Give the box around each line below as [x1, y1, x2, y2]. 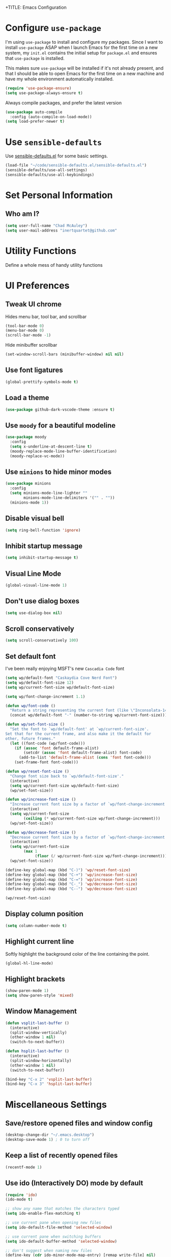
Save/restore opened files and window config [5, 1119, 153, 1127]
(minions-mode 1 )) [10, 500, 49, 505]
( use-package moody [5, 435, 47, 440]
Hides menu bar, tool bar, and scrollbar [5, 313, 87, 320]
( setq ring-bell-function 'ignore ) [5, 527, 81, 533]
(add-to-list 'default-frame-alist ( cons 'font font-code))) [18, 755, 152, 760]
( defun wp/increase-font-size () [5, 797, 76, 802]
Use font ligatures [5, 366, 64, 375]
